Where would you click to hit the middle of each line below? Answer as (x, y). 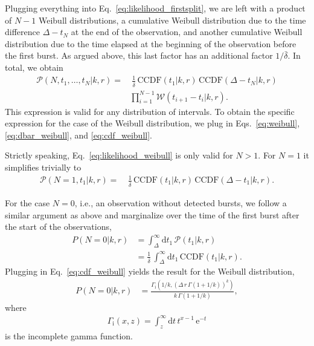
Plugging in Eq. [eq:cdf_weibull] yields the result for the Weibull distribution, (150, 271)
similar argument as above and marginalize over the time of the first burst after (152, 214)
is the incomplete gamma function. (69, 335)
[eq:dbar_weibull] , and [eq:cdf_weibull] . (78, 135)
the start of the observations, (58, 227)
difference (22, 32)
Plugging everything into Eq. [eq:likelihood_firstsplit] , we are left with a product (155, 8)
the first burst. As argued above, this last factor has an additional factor (139, 55)
